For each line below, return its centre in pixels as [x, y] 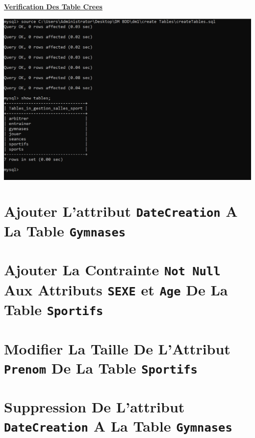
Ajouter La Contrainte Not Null [112, 270]
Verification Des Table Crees [53, 6]
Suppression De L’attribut [94, 407]
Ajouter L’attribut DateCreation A [121, 211]
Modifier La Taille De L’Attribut [117, 348]
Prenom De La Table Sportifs [101, 367]
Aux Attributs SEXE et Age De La [116, 289]
